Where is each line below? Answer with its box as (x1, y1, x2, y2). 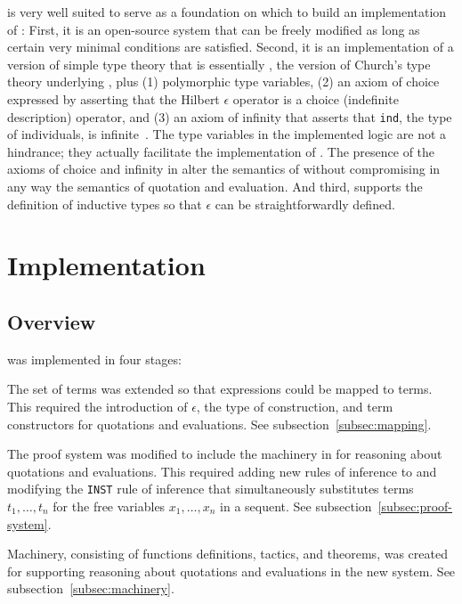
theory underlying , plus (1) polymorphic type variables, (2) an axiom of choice (7, 72, 440, 91)
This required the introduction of (7, 396, 188, 415)
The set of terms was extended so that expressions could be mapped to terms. (7, 380, 433, 398)
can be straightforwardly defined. (215, 194, 395, 213)
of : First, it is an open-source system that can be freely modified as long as (7, 20, 420, 38)
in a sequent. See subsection (220, 496, 372, 515)
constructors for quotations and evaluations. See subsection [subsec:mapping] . (7, 414, 432, 433)
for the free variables (53, 496, 166, 515)
